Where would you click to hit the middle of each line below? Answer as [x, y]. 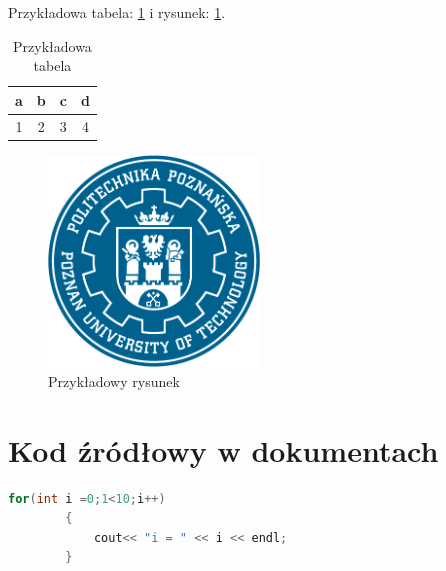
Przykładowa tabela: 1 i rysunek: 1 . [117, 12]
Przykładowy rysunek [114, 380]
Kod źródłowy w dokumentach [223, 449]
